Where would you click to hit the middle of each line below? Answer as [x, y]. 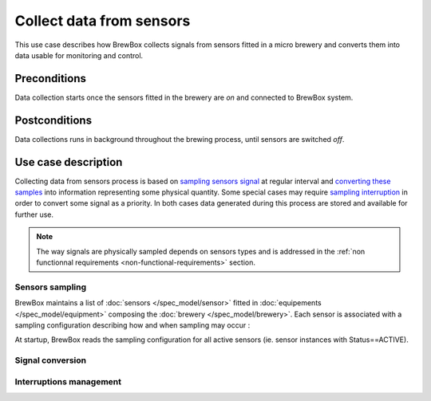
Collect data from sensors [103, 21]
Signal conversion [51, 360]
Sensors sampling [51, 287]
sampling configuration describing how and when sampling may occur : [132, 325]
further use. [34, 214]
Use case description [69, 162]
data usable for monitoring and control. [79, 55]
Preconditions [51, 79]
